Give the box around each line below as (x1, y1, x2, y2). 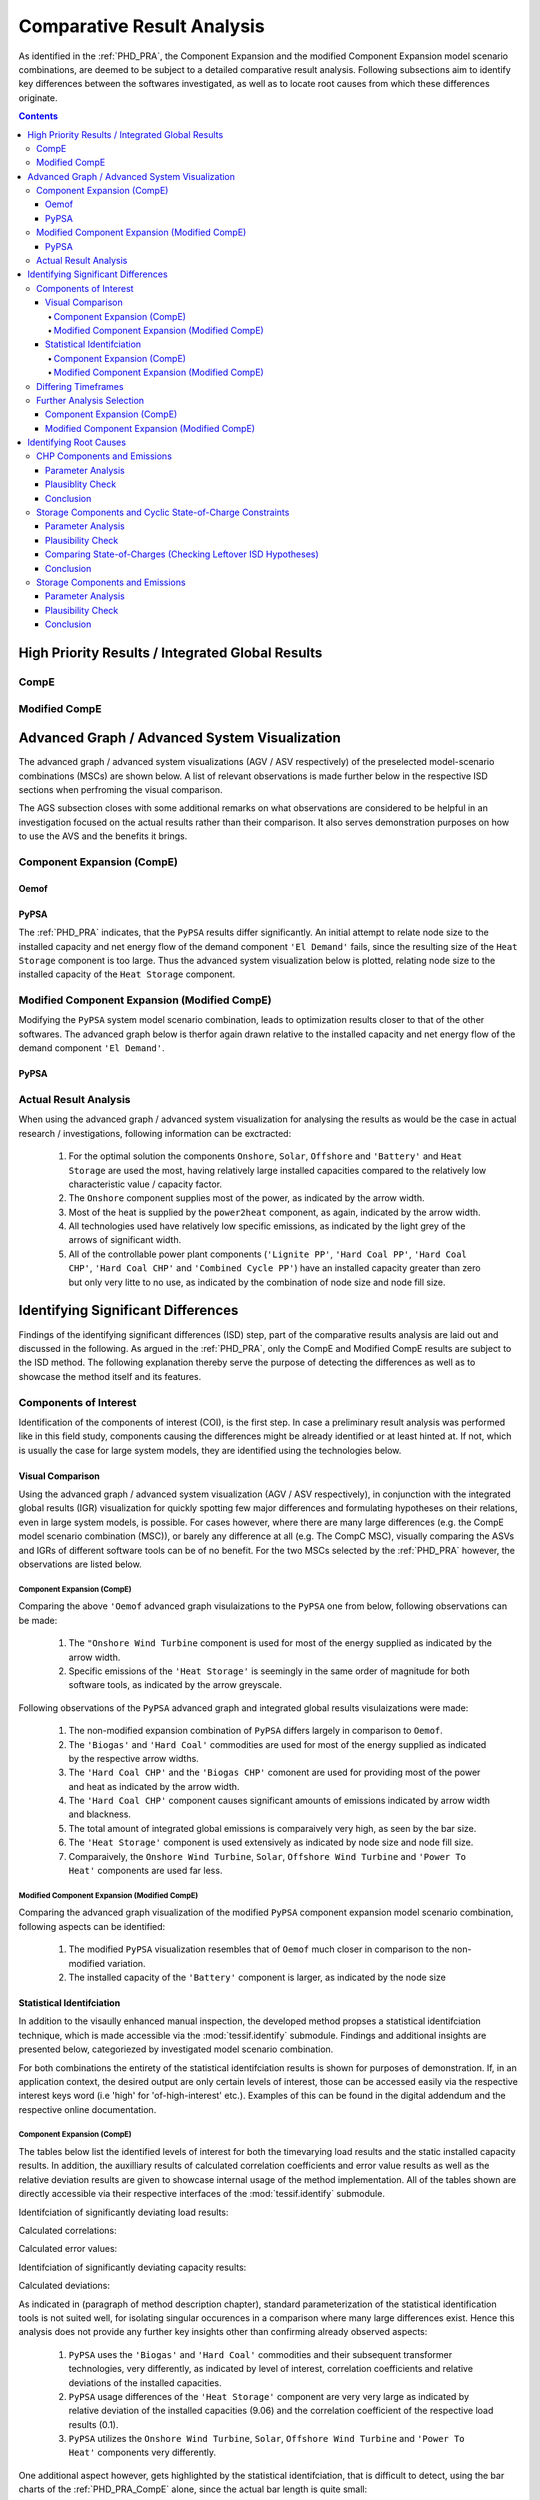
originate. (18, 91, 58, 104)
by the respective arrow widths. (68, 1752, 199, 1764)
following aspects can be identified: (18, 1920, 166, 1932)
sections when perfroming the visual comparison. (18, 784, 224, 795)
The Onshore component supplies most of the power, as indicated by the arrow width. (68, 1192, 425, 1204)
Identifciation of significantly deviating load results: (18, 2206, 229, 2218)
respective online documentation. (18, 2103, 157, 2115)
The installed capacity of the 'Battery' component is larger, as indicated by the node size (68, 1971, 447, 1983)
